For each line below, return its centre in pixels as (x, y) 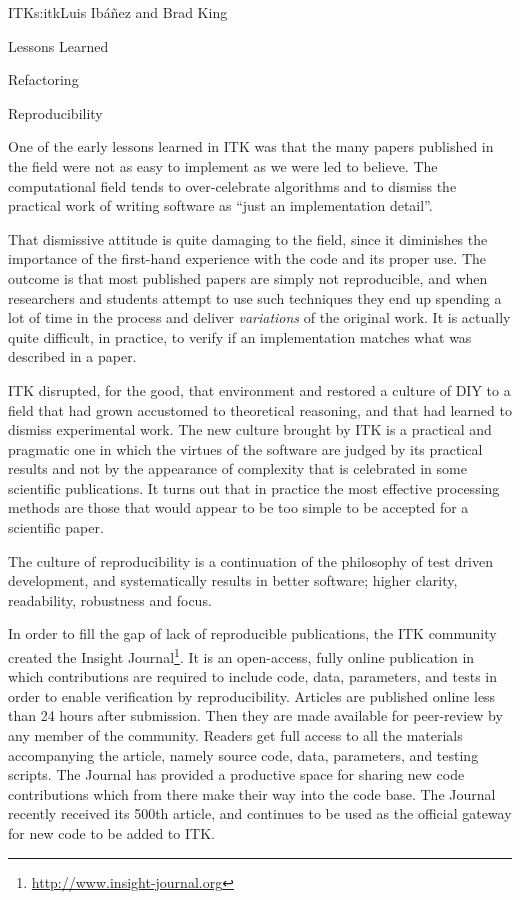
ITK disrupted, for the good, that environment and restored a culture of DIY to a (259, 389)
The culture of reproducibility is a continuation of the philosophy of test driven (251, 560)
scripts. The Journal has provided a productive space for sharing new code (236, 774)
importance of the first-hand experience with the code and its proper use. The (247, 258)
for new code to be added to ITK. (111, 833)
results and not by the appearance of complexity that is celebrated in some (237, 468)
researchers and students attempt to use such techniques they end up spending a (255, 297)
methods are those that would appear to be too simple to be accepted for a (238, 507)
